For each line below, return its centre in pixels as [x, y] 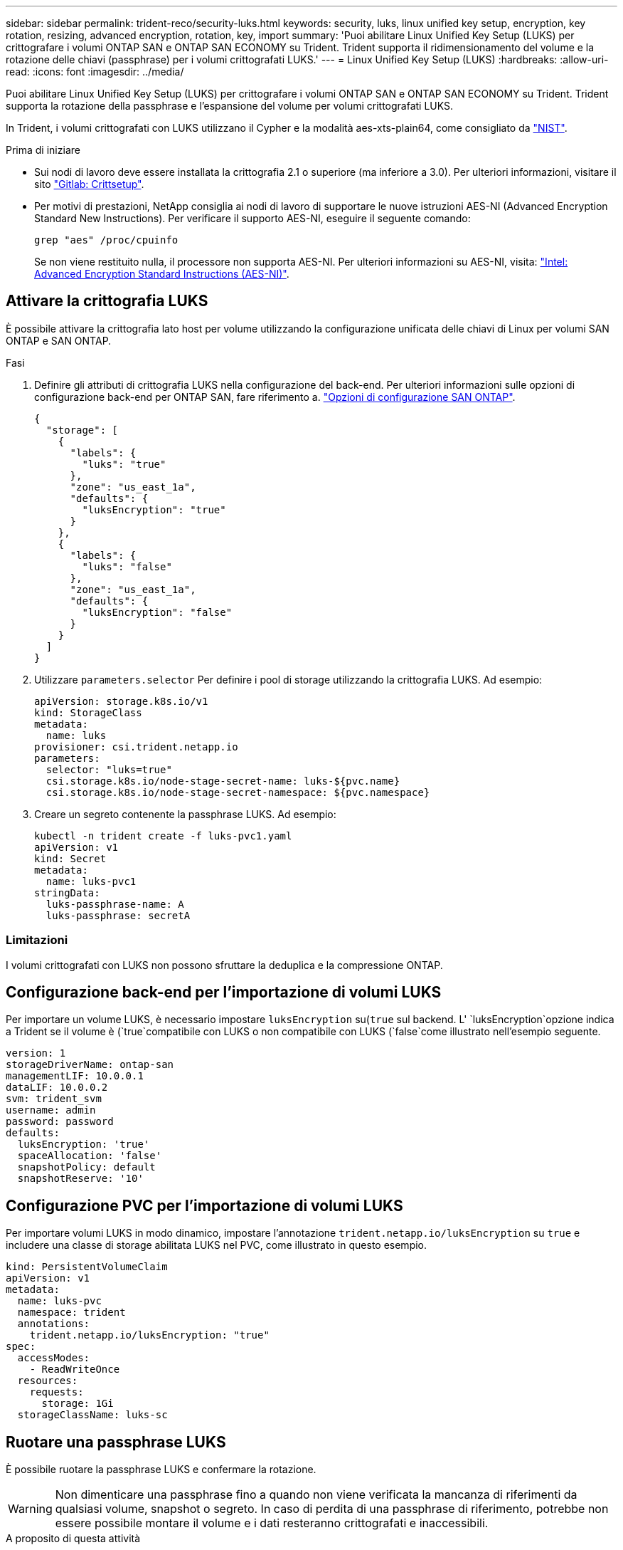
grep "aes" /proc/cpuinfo [106, 240]
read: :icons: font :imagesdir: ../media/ [95, 72]
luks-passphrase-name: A [115, 904]
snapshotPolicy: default [86, 1167]
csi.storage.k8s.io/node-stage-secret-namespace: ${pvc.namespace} [238, 792]
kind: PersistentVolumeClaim [87, 1267]
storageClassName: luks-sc [92, 1415]
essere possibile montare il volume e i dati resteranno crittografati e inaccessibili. [272, 1523]
